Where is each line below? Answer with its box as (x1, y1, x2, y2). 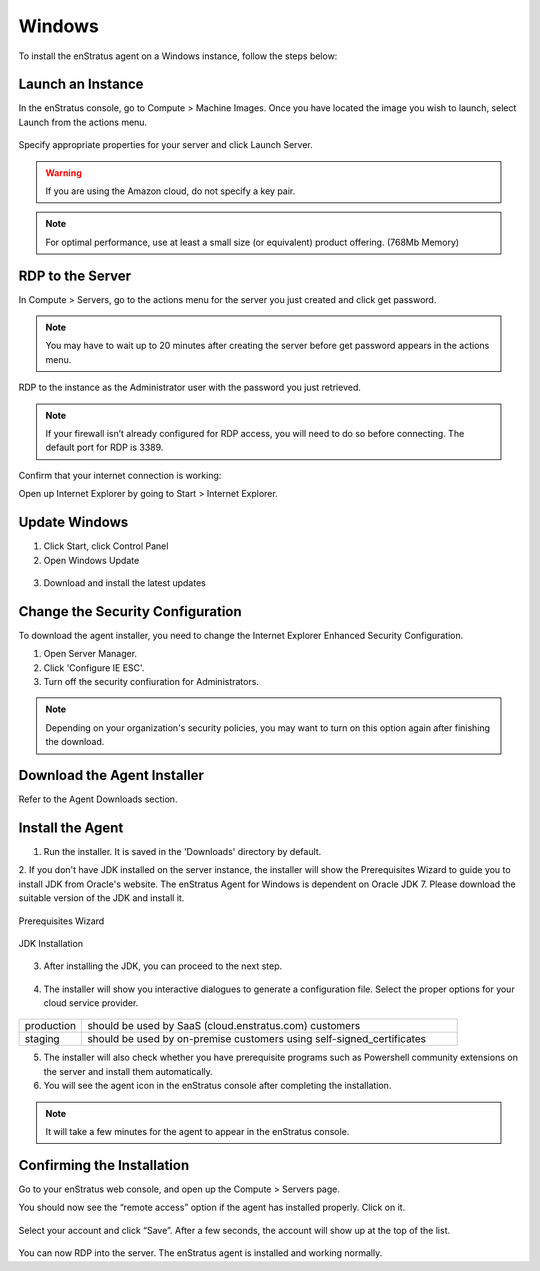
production (24, 1019, 77, 1033)
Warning (45, 166, 82, 179)
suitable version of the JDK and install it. (18, 892, 185, 904)
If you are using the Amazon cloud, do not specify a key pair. (45, 185, 296, 197)
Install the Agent (18, 819, 124, 836)
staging (24, 1032, 60, 1046)
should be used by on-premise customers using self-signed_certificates (86, 1032, 427, 1046)
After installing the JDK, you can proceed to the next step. (43, 960, 283, 972)
